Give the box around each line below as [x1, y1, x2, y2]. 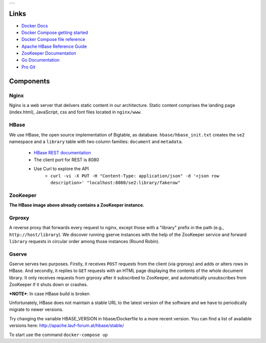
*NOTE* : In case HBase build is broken [9, 291, 90, 297]
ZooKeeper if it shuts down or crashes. [9, 281, 88, 288]
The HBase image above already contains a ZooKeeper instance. [9, 202, 145, 208]
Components [9, 77, 50, 85]
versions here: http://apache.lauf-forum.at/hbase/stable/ [9, 323, 124, 329]
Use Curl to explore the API [33, 166, 89, 172]
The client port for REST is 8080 [33, 157, 100, 163]
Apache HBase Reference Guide [21, 43, 87, 49]
